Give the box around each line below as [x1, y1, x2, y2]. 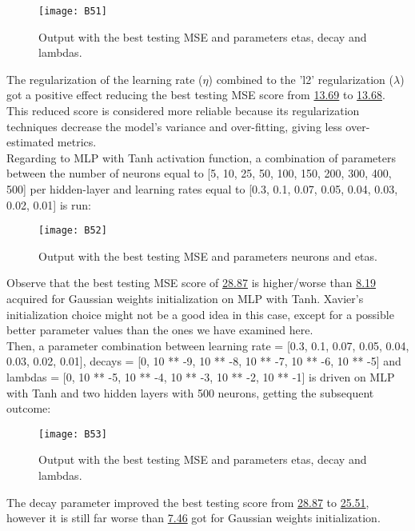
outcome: [6, 400, 51, 417]
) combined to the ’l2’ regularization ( [208, 70, 394, 87]
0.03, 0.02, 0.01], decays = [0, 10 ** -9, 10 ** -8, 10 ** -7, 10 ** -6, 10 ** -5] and [6, 353, 401, 369]
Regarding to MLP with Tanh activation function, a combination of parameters [6, 149, 396, 166]
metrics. [57, 134, 97, 150]
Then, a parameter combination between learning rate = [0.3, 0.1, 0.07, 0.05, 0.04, [6, 337, 409, 353]
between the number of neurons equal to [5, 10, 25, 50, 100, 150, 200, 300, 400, [6, 165, 392, 182]
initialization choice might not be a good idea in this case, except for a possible [6, 305, 394, 322]
